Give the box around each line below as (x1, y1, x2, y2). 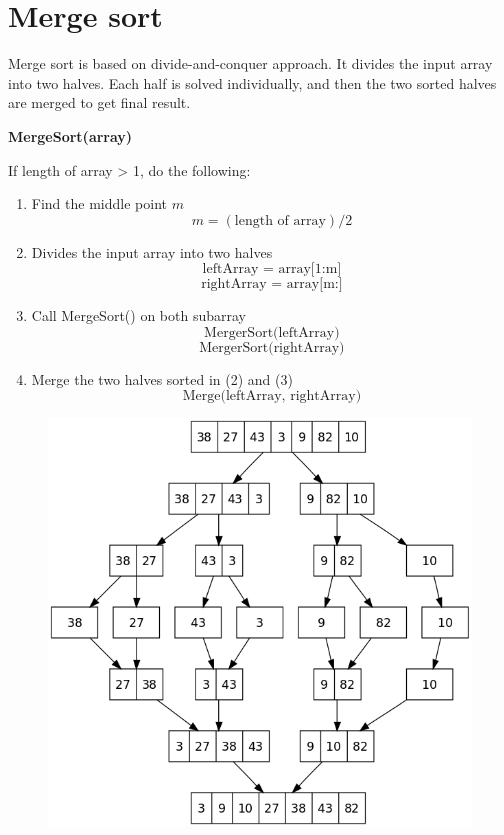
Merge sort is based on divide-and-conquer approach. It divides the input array (8, 53, 493, 74)
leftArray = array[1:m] (202, 262, 342, 277)
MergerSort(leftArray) (204, 325, 340, 340)
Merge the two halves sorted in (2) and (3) (31, 368, 293, 389)
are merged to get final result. (8, 92, 191, 113)
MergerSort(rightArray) (199, 340, 345, 355)
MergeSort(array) (8, 125, 133, 146)
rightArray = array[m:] (201, 277, 343, 292)
